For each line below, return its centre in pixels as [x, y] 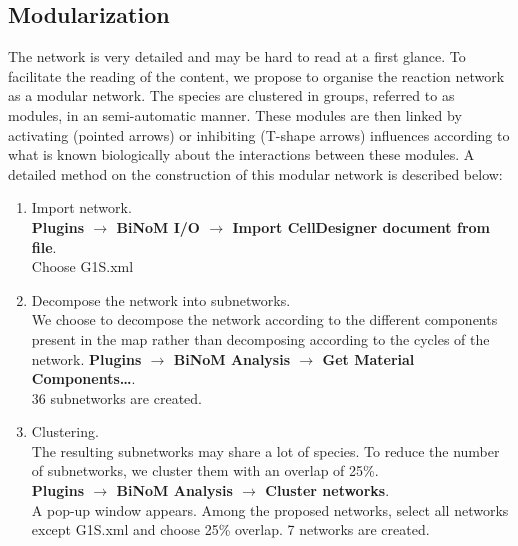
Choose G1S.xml [82, 266]
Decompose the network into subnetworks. [161, 299]
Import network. [81, 207]
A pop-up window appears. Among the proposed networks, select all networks [270, 509]
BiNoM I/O [158, 226]
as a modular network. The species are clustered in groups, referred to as [231, 95]
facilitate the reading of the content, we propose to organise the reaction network [256, 75]
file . [44, 246]
